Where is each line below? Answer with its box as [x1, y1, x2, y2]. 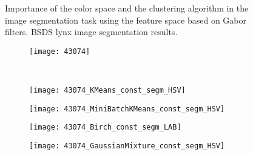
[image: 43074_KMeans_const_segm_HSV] [29, 86, 186, 95]
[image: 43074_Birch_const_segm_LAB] [29, 123, 181, 132]
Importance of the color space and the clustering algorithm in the [5, 2, 249, 14]
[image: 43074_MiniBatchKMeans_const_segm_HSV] [29, 104, 225, 113]
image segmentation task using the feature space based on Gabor [5, 13, 246, 26]
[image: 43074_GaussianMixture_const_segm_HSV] [29, 142, 225, 150]
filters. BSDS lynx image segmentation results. [5, 25, 178, 38]
